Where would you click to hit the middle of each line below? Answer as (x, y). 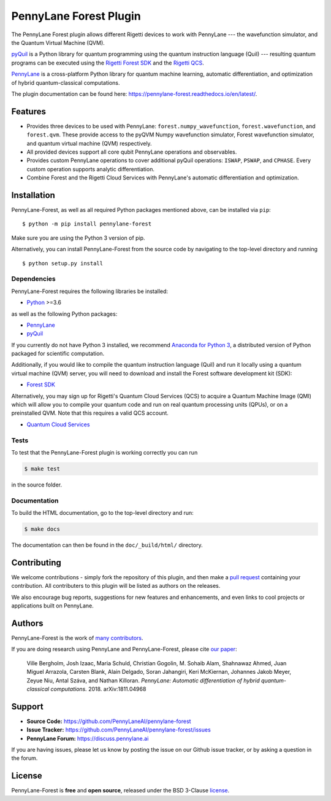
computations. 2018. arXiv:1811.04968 (98, 689)
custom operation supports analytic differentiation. (90, 169)
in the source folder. (37, 485)
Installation (33, 195)
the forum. (25, 758)
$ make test (42, 469)
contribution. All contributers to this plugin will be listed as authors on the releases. (116, 586)
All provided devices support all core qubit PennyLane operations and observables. (132, 152)
